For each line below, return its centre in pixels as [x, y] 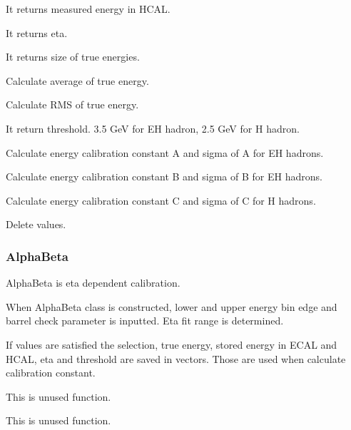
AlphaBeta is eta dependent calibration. [93, 283]
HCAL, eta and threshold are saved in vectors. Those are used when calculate [176, 358]
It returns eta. [37, 32]
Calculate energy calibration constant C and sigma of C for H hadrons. [161, 200]
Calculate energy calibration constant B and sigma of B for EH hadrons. [164, 176]
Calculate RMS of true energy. [72, 104]
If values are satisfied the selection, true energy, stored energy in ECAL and [172, 344]
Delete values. [36, 224]
